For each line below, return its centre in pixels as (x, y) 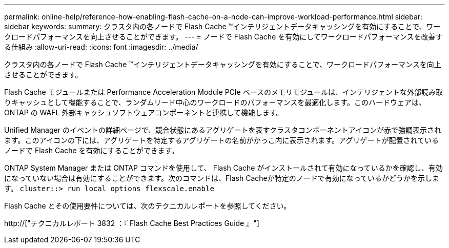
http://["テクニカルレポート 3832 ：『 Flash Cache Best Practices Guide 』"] (132, 223)
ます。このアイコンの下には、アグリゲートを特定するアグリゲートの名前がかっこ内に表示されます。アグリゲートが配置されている (221, 140)
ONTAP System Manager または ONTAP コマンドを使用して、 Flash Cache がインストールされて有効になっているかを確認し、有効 (223, 168)
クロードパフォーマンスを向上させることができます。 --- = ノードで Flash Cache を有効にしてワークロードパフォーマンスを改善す (223, 37)
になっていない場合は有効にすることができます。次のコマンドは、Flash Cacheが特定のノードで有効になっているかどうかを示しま (222, 178)
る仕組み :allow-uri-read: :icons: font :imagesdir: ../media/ (101, 47)
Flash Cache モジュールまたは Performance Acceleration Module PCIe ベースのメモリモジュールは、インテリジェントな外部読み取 (224, 92)
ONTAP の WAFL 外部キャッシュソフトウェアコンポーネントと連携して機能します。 (144, 112)
